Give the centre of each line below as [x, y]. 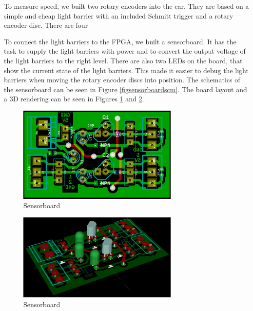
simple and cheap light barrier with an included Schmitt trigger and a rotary [119, 15]
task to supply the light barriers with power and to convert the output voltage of [125, 51]
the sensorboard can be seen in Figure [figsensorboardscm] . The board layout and [126, 89]
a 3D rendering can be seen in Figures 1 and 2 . [74, 99]
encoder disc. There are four [46, 25]
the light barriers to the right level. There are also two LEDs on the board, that [123, 60]
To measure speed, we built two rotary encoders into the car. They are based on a [126, 6]
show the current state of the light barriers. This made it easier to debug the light [126, 70]
